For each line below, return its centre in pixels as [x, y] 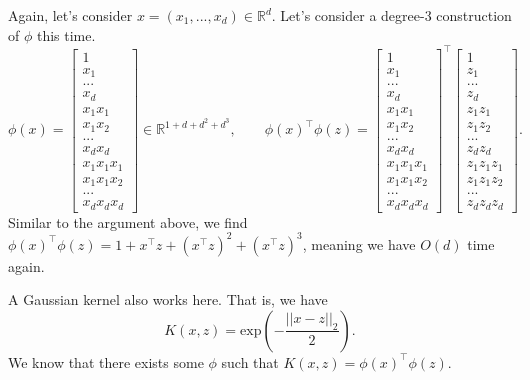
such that [250, 361]
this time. [66, 34]
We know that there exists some [106, 361]
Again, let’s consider [70, 15]
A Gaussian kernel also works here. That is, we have [168, 299]
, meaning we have [359, 243]
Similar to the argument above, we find [128, 221]
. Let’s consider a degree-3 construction [391, 15]
